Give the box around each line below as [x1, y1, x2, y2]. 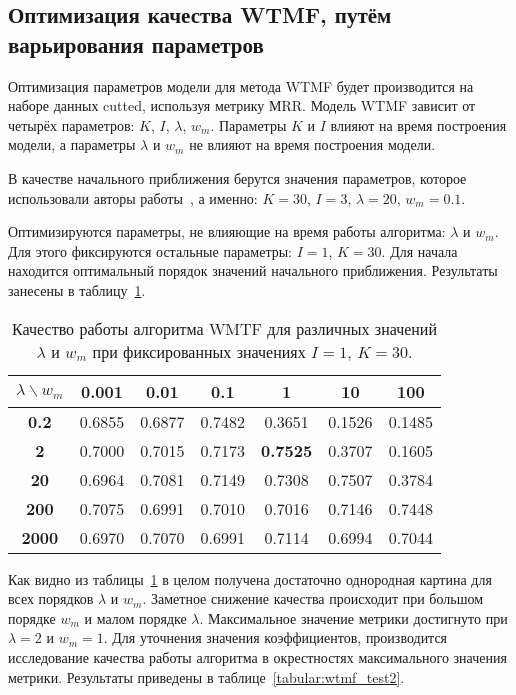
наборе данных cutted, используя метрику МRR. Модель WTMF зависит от [8, 95, 476, 116]
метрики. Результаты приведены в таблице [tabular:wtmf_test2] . [8, 666, 405, 687]
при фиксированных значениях [92, 339, 306, 363]
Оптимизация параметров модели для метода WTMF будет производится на [8, 75, 474, 96]
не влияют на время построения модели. [189, 134, 436, 155]
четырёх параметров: [8, 114, 135, 135]
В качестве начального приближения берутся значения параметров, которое [8, 167, 467, 188]
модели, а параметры [8, 134, 136, 155]
